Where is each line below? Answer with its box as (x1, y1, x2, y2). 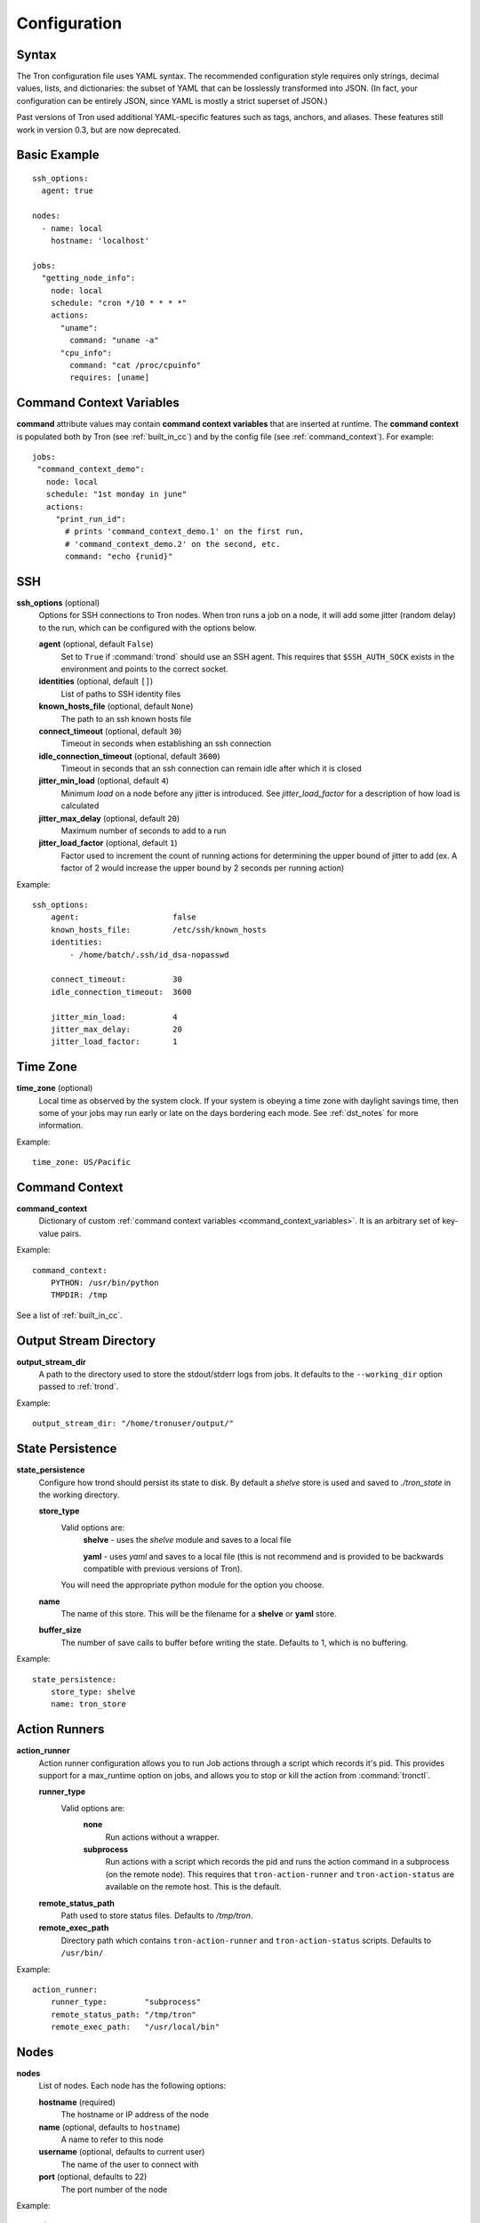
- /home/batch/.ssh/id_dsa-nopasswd (69, 950, 230, 959)
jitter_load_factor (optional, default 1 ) (38, 838, 178, 848)
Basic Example (16, 148, 100, 163)
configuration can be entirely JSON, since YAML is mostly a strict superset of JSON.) (16, 95, 328, 106)
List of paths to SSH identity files (60, 688, 181, 699)
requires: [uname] (69, 373, 150, 382)
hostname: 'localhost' (50, 236, 150, 245)
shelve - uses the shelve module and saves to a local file (83, 1535, 292, 1545)
